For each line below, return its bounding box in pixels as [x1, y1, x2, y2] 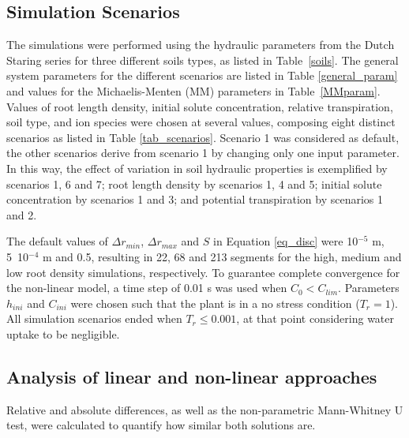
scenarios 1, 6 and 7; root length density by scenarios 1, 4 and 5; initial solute [6, 175, 382, 192]
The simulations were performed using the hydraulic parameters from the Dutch [6, 36, 395, 53]
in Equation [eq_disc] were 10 [213, 233, 358, 249]
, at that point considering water [236, 310, 394, 327]
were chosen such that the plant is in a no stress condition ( [70, 294, 360, 311]
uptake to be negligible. [6, 325, 120, 342]
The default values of [6, 233, 108, 249]
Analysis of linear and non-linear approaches [6, 364, 377, 388]
